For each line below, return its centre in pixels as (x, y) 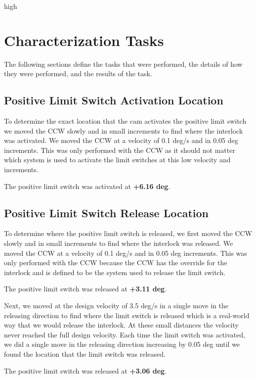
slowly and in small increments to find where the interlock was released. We (119, 243)
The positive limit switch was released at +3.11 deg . (85, 289)
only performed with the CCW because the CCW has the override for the (116, 262)
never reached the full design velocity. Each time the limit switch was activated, (125, 334)
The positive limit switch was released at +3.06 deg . (85, 370)
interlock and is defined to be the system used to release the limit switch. (115, 272)
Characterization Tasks (84, 40)
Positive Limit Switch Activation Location (114, 100)
